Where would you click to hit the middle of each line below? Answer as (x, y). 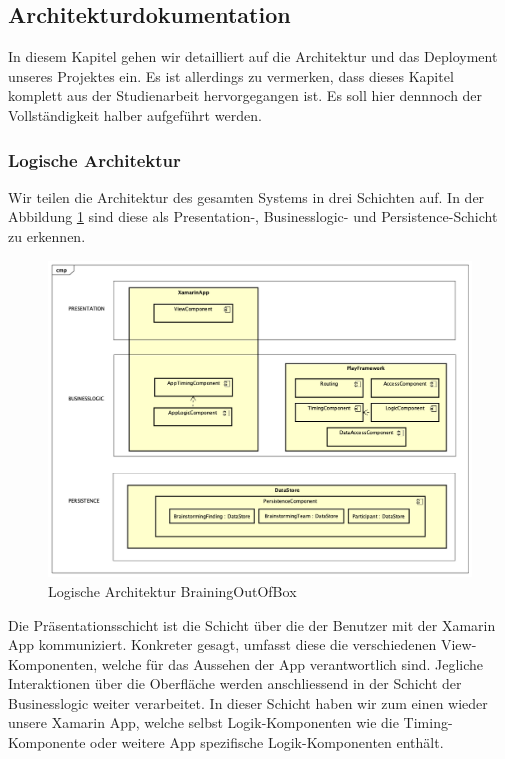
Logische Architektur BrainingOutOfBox (172, 590)
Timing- (428, 722)
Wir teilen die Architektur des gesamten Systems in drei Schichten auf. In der (246, 196)
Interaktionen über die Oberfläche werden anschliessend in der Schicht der (235, 683)
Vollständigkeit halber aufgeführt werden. (135, 114)
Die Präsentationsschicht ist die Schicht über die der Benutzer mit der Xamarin (252, 624)
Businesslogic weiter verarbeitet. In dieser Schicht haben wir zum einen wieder (248, 702)
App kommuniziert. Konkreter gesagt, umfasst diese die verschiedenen (222, 644)
